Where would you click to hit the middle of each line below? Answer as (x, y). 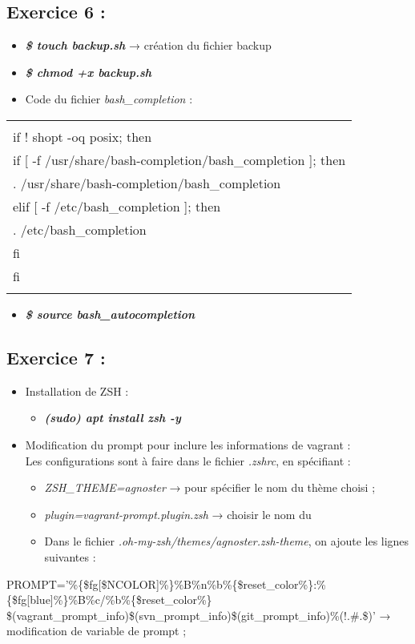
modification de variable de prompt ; (97, 631)
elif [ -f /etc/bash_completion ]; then (117, 206)
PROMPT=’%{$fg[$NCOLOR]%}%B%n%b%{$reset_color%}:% (166, 584)
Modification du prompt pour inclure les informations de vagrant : (188, 444)
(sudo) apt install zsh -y (113, 418)
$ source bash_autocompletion (110, 314)
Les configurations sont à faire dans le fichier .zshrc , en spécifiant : (188, 460)
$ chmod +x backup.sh (88, 72)
